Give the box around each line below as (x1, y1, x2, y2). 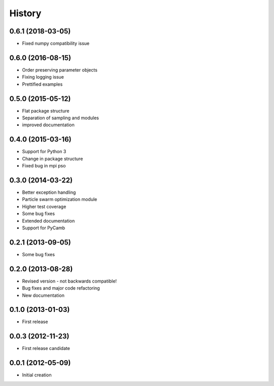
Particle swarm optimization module (22, 196, 97, 202)
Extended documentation (22, 218, 75, 224)
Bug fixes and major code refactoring (22, 285, 100, 291)
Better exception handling (22, 189, 76, 195)
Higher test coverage (22, 203, 66, 209)
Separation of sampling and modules (22, 115, 99, 121)
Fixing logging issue (22, 74, 64, 80)
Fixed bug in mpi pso (22, 163, 66, 169)
